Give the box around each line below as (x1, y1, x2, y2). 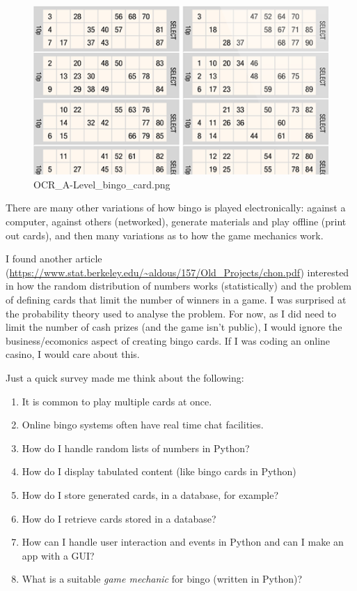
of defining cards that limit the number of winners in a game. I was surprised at (6, 292, 347, 307)
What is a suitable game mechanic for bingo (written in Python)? (22, 571, 303, 586)
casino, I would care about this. (6, 347, 140, 361)
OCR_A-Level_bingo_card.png (33, 177, 170, 191)
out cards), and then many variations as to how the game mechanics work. (6, 227, 324, 242)
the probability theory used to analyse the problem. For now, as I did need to (6, 306, 337, 320)
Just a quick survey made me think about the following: (6, 371, 244, 384)
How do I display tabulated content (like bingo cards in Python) (22, 464, 296, 479)
